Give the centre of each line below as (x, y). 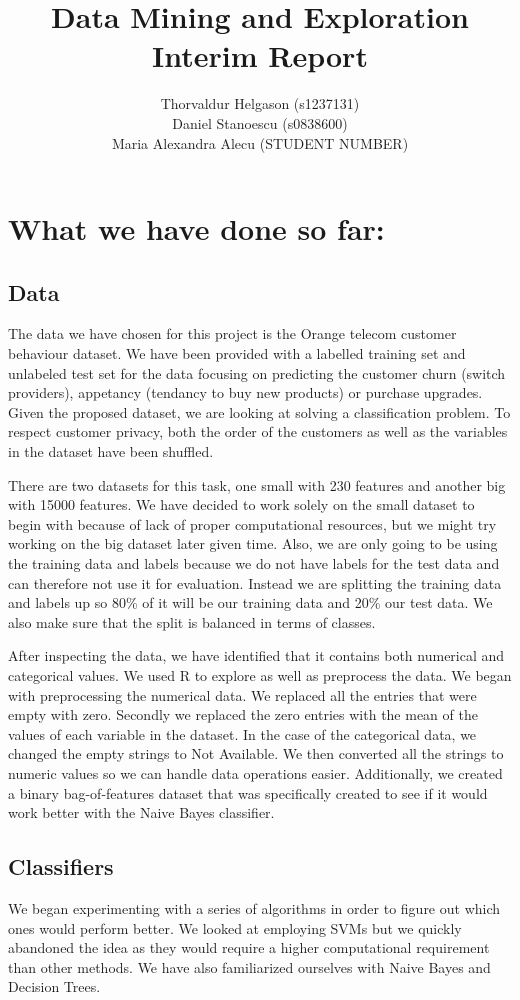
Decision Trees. (54, 986)
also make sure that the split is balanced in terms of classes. (192, 621)
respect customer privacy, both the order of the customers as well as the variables (258, 431)
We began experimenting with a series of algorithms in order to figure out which (254, 907)
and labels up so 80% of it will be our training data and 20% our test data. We (250, 602)
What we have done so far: (196, 228)
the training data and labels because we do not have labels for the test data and (254, 563)
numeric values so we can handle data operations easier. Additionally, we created (255, 772)
